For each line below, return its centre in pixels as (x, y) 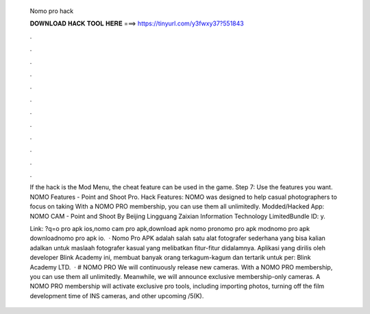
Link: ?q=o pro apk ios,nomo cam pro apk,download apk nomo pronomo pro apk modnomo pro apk (170, 229)
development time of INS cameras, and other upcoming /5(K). (117, 295)
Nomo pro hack (52, 11)
